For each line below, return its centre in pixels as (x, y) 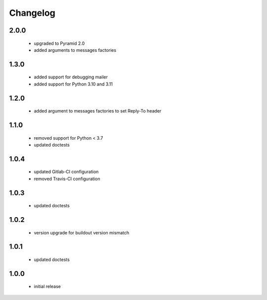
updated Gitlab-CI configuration (66, 172)
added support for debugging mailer (71, 77)
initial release (47, 287)
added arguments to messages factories (75, 50)
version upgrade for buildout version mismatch (82, 232)
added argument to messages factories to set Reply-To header (98, 111)
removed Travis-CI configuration (67, 179)
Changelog (32, 13)
